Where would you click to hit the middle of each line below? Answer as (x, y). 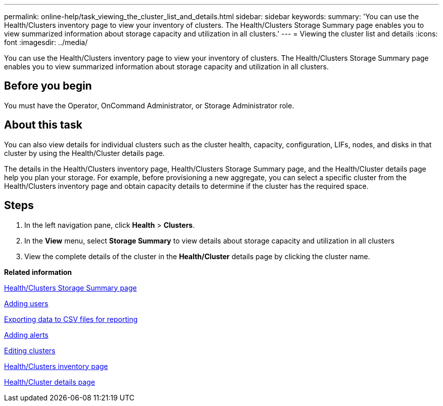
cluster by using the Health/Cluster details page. (84, 153)
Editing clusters (30, 350)
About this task (43, 125)
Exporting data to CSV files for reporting (71, 319)
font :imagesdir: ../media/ (46, 42)
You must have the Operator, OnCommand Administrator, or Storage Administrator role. (149, 105)
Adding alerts (26, 335)
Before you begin (48, 86)
